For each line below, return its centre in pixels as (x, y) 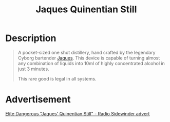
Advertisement (38, 100)
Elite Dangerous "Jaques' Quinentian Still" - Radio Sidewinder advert (78, 113)
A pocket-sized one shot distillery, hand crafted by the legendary (87, 52)
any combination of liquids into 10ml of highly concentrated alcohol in (91, 63)
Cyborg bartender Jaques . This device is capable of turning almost (89, 58)
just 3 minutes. (34, 69)
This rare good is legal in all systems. (57, 78)
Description (31, 38)
